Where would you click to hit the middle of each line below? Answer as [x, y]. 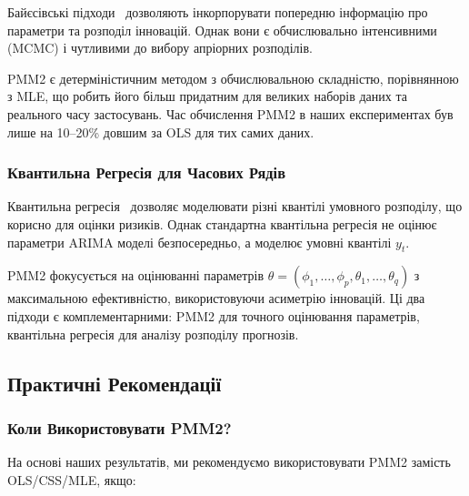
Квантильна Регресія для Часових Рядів [146, 172]
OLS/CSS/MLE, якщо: [72, 479]
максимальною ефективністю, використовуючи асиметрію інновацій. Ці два [216, 298]
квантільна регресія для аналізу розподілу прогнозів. [153, 334]
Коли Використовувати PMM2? [120, 427]
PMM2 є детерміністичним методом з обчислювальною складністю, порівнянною [233, 78]
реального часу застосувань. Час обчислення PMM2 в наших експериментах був [230, 113]
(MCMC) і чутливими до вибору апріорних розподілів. [160, 48]
